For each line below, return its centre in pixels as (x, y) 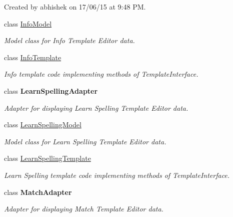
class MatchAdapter (38, 192)
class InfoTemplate (33, 57)
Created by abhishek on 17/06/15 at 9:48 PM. (75, 7)
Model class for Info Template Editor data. (69, 40)
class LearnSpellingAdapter (51, 90)
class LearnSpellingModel (43, 125)
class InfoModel (28, 23)
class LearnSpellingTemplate (47, 158)
